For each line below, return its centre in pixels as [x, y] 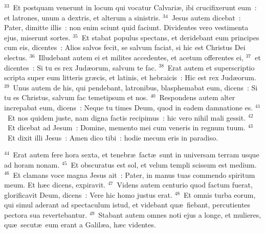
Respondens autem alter [197, 97]
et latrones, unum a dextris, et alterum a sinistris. [82, 17]
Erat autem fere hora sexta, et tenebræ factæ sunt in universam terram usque [136, 155]
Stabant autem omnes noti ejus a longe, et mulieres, [180, 214]
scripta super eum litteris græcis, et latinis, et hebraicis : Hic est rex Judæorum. [130, 77]
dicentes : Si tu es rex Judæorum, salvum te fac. [80, 67]
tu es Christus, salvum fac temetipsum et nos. [76, 97]
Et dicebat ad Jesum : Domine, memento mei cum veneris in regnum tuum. [126, 127]
